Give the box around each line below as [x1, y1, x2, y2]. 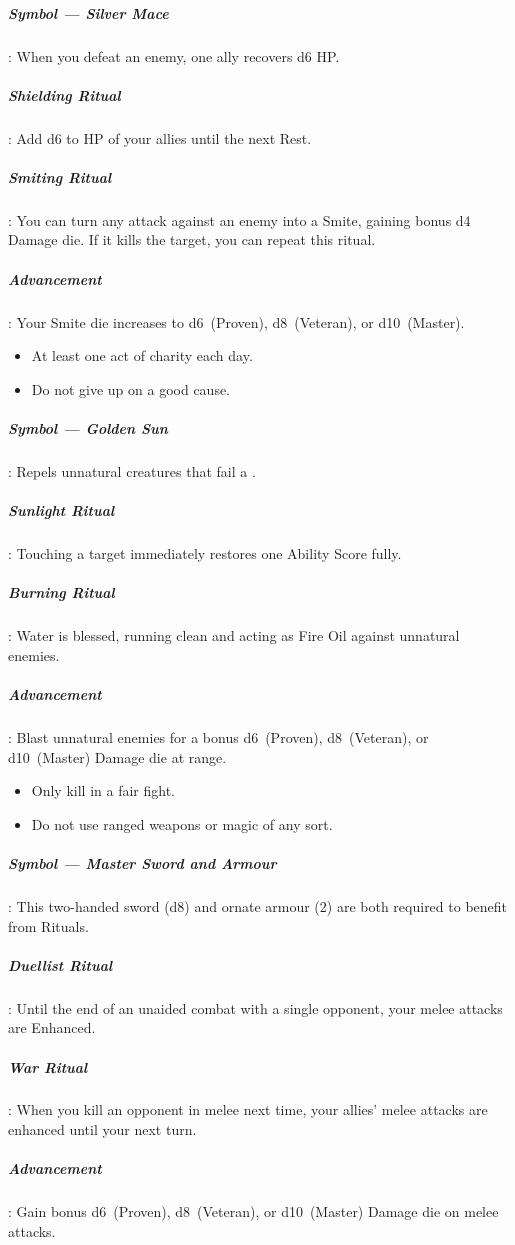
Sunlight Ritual [8, 500, 115, 521]
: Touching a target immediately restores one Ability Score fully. [8, 543, 402, 564]
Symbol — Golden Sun [8, 418, 168, 438]
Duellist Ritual [8, 954, 113, 975]
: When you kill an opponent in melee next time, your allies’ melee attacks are [8, 1099, 488, 1120]
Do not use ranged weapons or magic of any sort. [31, 813, 333, 834]
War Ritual [8, 1056, 88, 1077]
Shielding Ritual [8, 84, 121, 105]
